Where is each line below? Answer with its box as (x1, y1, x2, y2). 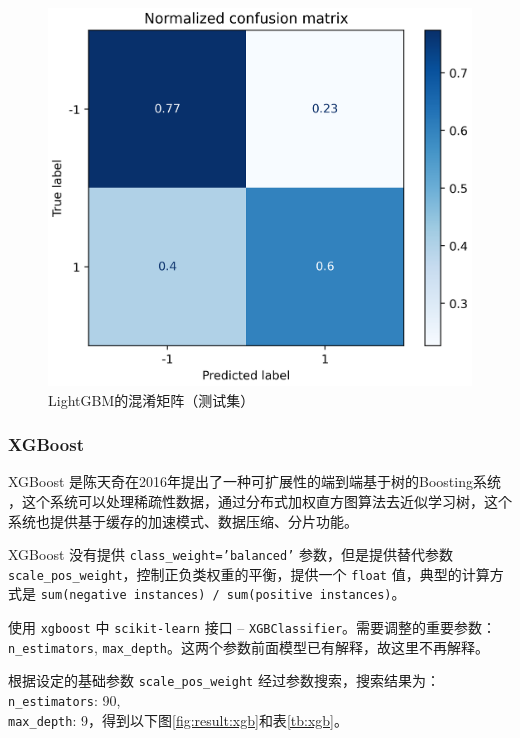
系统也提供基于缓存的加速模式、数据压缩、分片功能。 (8, 510, 358, 531)
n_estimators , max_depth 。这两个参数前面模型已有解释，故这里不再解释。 (8, 636, 489, 657)
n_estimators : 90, (8, 690, 121, 711)
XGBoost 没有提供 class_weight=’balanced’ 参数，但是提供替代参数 (8, 544, 454, 565)
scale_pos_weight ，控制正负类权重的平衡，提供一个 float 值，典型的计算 (8, 563, 490, 584)
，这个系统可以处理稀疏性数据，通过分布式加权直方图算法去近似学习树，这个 (8, 490, 512, 511)
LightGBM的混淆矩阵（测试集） (48, 389, 255, 410)
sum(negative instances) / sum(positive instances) (40, 588, 392, 603)
